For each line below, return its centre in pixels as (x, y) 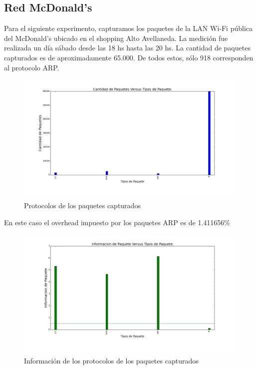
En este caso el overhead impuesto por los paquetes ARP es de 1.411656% (117, 222)
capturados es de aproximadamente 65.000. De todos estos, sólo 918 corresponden (129, 57)
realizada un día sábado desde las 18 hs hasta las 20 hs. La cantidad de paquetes (127, 48)
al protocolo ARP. (32, 67)
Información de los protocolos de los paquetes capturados (111, 360)
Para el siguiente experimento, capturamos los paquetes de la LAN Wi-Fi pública (128, 28)
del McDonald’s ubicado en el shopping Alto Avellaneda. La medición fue (116, 38)
